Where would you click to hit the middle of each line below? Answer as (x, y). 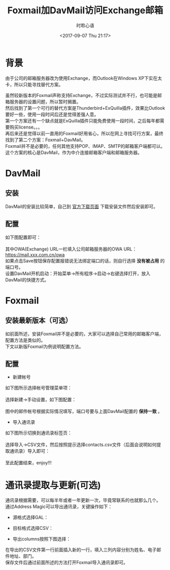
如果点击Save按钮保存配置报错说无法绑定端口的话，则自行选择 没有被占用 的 (85, 261)
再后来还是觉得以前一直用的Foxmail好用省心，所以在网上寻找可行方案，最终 (84, 133)
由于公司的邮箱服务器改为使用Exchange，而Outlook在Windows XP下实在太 (84, 78)
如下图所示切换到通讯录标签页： (39, 433)
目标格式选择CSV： (33, 528)
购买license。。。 (26, 127)
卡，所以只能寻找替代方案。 (34, 84)
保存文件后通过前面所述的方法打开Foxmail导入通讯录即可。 (67, 562)
